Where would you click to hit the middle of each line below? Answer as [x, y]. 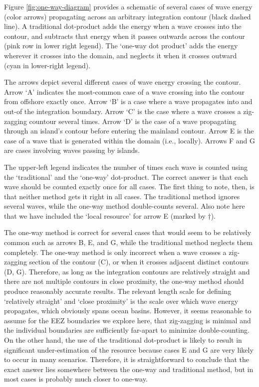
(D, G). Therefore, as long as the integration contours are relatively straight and [127, 271]
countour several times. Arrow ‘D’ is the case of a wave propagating [133, 121]
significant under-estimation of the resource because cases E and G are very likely [129, 349]
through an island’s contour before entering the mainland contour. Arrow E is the [129, 131]
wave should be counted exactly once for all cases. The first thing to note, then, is [129, 187]
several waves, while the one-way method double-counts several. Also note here [125, 206]
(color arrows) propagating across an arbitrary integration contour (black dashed [128, 16]
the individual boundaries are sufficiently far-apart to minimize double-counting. [127, 330]
